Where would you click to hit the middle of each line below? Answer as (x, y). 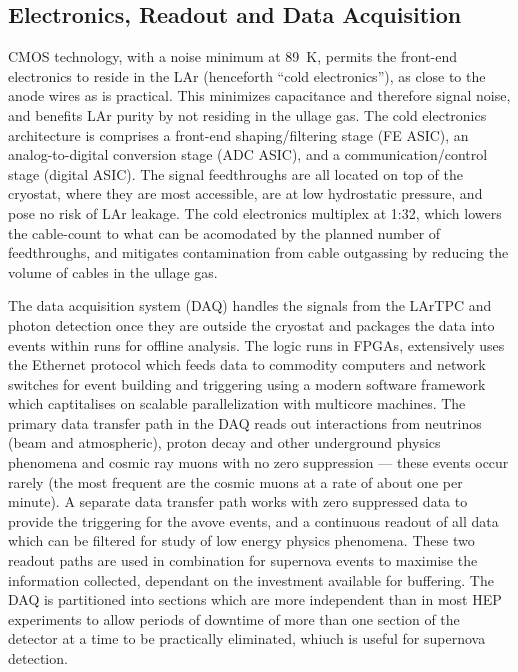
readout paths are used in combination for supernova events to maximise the (243, 560)
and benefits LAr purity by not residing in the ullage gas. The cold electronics (247, 114)
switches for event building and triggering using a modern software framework (247, 383)
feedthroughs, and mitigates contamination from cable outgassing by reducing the (258, 252)
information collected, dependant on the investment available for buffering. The (251, 579)
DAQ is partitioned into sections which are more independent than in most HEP (255, 599)
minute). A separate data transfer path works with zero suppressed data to (238, 501)
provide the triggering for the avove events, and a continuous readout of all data (253, 520)
